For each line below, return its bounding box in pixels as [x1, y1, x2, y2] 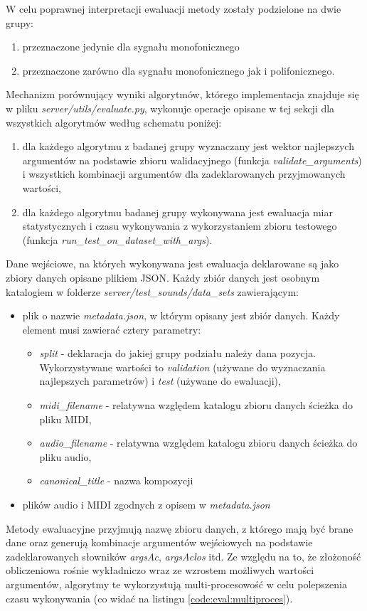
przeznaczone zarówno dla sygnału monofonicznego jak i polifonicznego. [22, 63, 335, 78]
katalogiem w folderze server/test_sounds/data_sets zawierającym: [6, 284, 299, 299]
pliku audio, [39, 449, 92, 464]
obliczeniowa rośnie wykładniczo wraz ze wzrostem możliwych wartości [6, 563, 314, 578]
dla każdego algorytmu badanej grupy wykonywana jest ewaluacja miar [22, 204, 333, 219]
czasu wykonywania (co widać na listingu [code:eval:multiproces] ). [6, 590, 293, 605]
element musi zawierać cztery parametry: [22, 322, 201, 336]
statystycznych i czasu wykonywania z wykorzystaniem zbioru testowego [22, 218, 337, 233]
